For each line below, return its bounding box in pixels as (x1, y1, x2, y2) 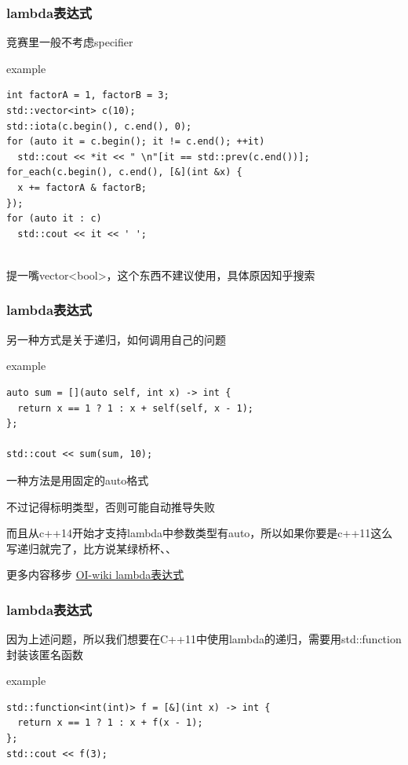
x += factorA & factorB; (17, 181, 147, 193)
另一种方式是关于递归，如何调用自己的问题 (6, 331, 226, 347)
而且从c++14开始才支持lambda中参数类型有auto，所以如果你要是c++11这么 (6, 525, 393, 541)
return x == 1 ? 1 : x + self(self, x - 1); (17, 402, 253, 414)
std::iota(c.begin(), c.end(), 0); (6, 120, 192, 132)
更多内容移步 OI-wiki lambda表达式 (6, 566, 184, 583)
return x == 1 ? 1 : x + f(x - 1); (17, 717, 203, 729)
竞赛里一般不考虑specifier (6, 34, 133, 50)
